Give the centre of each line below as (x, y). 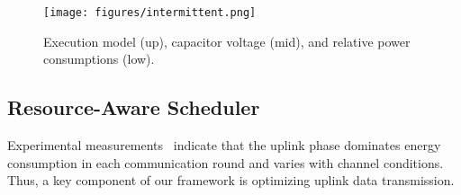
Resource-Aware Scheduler (134, 107)
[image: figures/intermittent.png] (150, 13)
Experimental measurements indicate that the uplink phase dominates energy (224, 145)
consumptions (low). (99, 59)
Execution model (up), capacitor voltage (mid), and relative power (227, 41)
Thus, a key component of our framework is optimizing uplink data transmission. (231, 180)
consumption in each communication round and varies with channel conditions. (226, 162)
